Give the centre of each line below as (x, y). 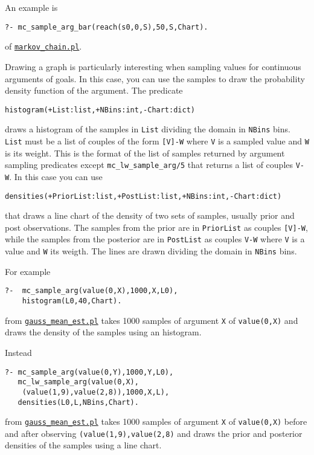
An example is (31, 7)
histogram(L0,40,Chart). (72, 301)
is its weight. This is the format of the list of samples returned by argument (145, 153)
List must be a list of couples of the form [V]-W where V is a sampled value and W (157, 141)
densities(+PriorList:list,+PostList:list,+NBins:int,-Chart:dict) (143, 196)
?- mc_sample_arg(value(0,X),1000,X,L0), (91, 291)
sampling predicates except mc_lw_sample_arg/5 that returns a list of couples (149, 165)
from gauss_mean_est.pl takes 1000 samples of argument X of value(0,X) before (156, 421)
